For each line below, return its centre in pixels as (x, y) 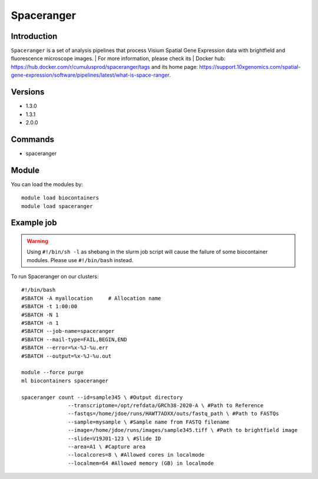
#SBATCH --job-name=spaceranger (68, 331)
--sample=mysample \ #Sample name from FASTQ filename (149, 422)
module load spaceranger (57, 206)
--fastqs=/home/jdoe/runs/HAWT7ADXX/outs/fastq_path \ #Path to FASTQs (173, 414)
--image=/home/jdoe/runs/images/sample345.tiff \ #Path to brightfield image (183, 430)
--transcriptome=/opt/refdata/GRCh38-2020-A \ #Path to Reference (166, 405)
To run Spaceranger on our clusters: (55, 276)
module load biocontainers (60, 198)
